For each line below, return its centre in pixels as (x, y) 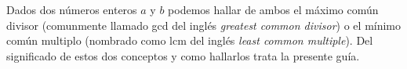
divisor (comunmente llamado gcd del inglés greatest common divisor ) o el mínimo (204, 25)
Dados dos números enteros (72, 9)
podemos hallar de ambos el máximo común (273, 9)
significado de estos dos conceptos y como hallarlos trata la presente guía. (183, 55)
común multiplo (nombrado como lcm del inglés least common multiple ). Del (190, 40)
